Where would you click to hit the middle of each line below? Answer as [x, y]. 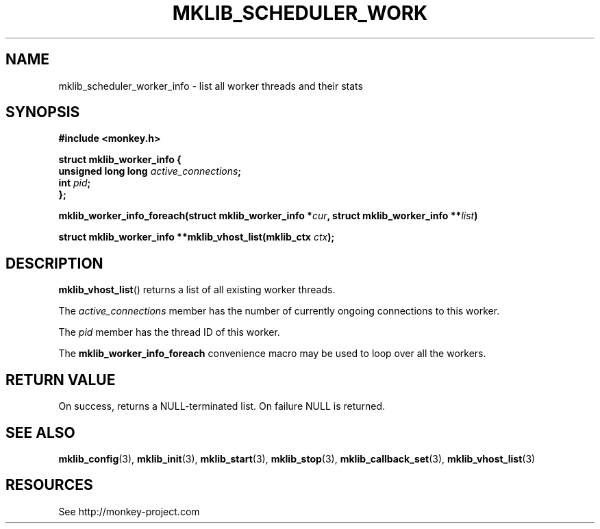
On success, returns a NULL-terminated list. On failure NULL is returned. [222, 406]
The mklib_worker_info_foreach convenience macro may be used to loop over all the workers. [272, 354]
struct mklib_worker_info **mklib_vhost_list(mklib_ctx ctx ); [197, 237]
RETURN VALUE [61, 380]
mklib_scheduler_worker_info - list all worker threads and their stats [211, 86]
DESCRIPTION [54, 263]
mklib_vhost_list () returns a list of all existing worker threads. [197, 290]
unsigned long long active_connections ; [150, 171]
